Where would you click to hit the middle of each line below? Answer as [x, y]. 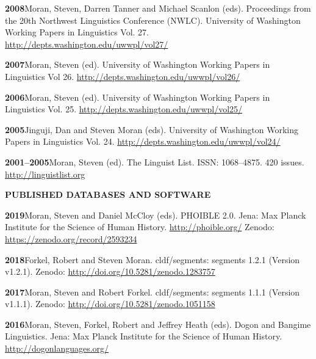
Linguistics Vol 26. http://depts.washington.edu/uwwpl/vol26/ [123, 76]
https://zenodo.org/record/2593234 [71, 238]
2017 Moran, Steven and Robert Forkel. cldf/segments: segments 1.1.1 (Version [153, 292]
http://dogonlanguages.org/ [57, 348]
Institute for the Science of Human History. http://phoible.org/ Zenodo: [140, 227]
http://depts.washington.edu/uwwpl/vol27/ [87, 44]
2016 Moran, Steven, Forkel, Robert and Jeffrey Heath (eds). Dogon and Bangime [158, 324]
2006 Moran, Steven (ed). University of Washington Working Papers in [138, 97]
